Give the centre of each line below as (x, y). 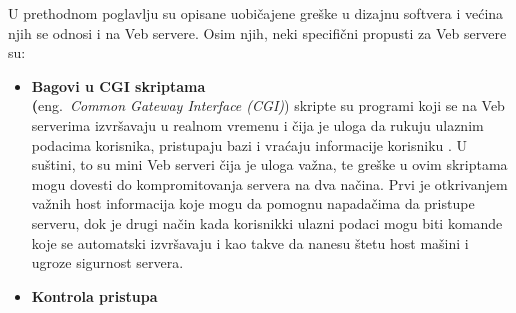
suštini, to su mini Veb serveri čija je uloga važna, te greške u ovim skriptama (269, 164)
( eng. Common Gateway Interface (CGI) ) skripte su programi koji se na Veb (268, 105)
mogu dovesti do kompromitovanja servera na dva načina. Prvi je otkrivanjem (269, 183)
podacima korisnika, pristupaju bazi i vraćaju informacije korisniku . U (249, 144)
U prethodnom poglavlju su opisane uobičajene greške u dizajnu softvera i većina (256, 13)
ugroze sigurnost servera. (107, 262)
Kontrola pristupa (94, 295)
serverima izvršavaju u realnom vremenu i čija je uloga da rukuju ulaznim (257, 124)
